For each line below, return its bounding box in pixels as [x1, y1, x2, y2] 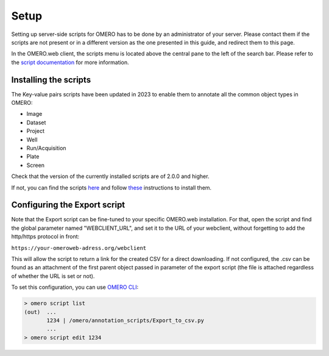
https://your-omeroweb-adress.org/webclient [11, 244, 147, 251]
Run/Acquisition [26, 144, 66, 152]
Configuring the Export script [11, 200, 126, 210]
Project [26, 127, 45, 135]
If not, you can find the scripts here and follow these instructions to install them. [11, 183, 212, 191]
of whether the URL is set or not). [11, 272, 95, 280]
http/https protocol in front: [11, 233, 80, 240]
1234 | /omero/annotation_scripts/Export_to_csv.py [46, 317, 204, 324]
